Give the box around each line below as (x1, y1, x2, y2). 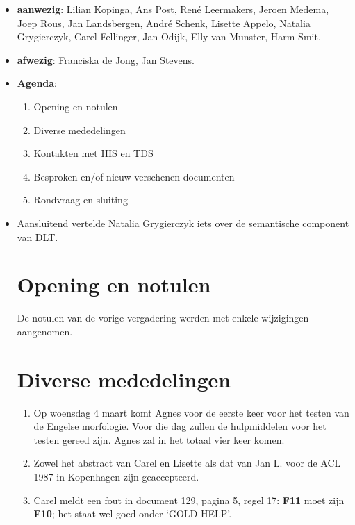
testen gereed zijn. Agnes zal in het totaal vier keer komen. (33, 432, 285, 447)
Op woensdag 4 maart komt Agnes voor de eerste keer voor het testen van (33, 405, 349, 419)
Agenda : (17, 76, 58, 90)
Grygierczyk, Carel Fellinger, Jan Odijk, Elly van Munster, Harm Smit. (17, 29, 321, 44)
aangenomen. (17, 324, 73, 338)
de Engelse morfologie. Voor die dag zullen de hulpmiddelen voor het (33, 419, 327, 433)
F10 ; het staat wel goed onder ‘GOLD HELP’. (33, 506, 232, 521)
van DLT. (17, 229, 58, 244)
